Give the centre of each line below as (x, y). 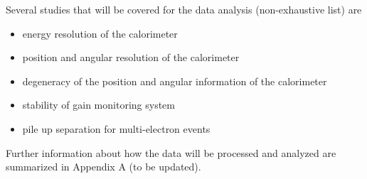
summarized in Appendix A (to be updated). (103, 167)
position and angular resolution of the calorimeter (131, 57)
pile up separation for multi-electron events (116, 128)
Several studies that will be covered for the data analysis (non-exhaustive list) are (184, 9)
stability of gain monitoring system (99, 105)
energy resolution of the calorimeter (100, 33)
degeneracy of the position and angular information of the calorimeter (175, 81)
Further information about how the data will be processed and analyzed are (171, 152)
